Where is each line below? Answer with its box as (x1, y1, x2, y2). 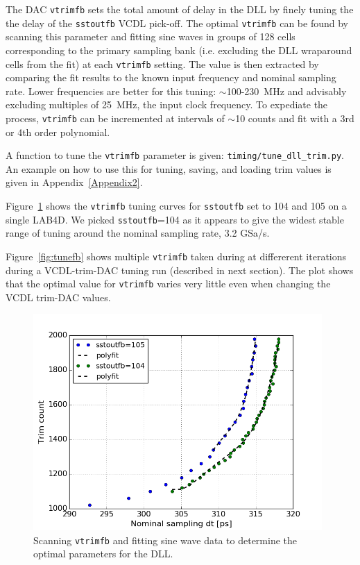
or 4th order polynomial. (6, 124, 110, 139)
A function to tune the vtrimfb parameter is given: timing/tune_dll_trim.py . (6, 148, 344, 162)
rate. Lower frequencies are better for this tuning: (6, 83, 216, 98)
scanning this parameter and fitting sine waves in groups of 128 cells (6, 29, 295, 44)
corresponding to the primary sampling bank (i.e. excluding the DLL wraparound (6, 42, 352, 57)
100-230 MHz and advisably (226, 83, 347, 98)
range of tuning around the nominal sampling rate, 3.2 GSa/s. (6, 226, 270, 240)
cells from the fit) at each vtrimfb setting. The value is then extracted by (6, 56, 319, 71)
